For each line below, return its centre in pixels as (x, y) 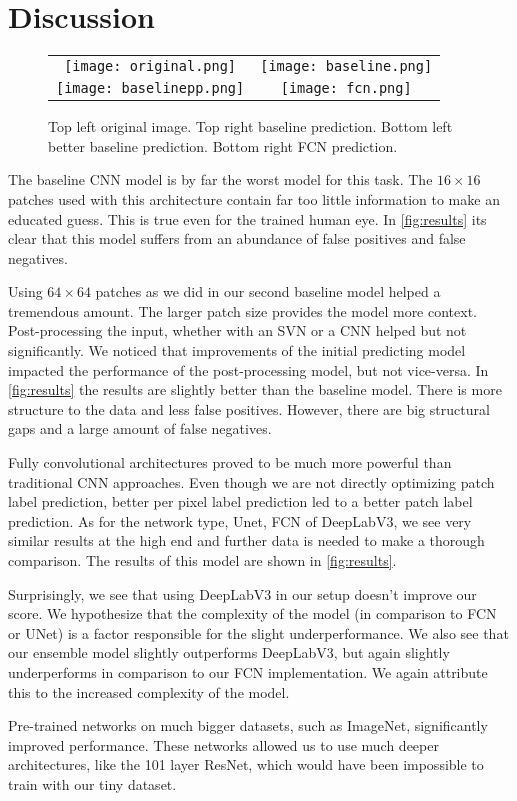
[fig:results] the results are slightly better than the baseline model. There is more (255, 389)
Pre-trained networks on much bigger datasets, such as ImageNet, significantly (248, 725)
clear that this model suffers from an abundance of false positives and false (237, 238)
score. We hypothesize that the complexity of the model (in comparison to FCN (252, 613)
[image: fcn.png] (346, 88)
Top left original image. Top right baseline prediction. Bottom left (250, 126)
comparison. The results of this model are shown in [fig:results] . (202, 560)
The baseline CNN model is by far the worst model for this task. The (220, 179)
